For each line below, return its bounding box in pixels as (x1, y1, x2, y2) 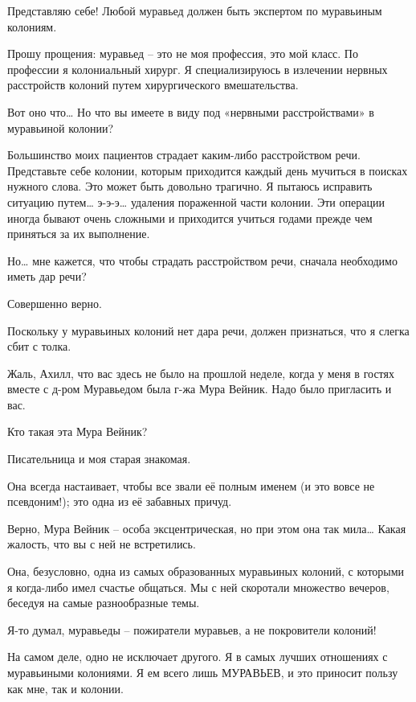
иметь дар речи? (7, 268, 87, 285)
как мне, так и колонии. (7, 679, 124, 696)
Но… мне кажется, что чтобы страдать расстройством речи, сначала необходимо (7, 252, 398, 269)
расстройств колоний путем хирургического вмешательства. (7, 76, 299, 93)
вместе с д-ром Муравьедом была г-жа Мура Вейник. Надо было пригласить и (7, 380, 392, 397)
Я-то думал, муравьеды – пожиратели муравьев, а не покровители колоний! (7, 621, 377, 638)
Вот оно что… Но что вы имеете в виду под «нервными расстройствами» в (7, 103, 374, 120)
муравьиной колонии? (7, 119, 114, 136)
